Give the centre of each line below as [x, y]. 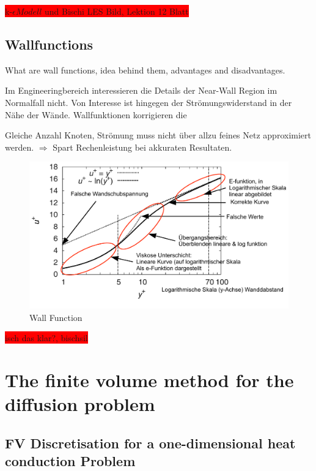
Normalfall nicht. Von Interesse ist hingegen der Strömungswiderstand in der [149, 102]
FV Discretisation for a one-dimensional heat [150, 443]
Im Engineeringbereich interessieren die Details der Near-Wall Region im [141, 90]
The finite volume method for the [149, 380]
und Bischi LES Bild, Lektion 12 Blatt [116, 11]
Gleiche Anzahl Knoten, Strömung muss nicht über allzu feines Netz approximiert [158, 135]
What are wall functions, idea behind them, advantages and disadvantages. [145, 70]
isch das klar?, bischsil [46, 338]
